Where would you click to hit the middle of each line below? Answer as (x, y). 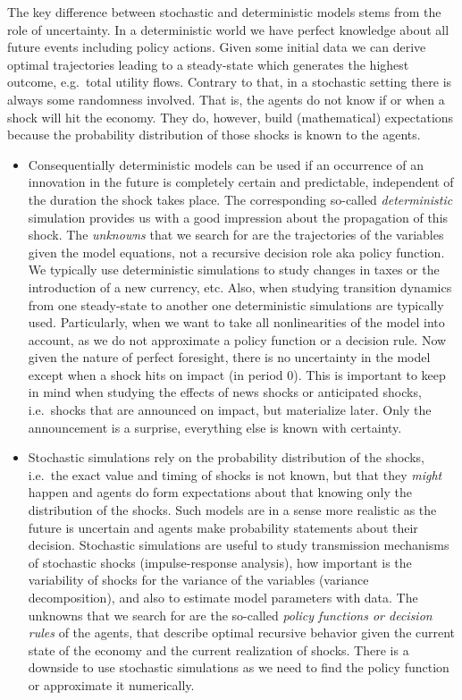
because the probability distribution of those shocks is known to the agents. (214, 135)
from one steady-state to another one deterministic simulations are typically (236, 304)
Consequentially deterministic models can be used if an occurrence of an (226, 164)
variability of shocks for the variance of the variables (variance (198, 580)
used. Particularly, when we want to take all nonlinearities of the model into (236, 322)
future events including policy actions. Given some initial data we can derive (217, 47)
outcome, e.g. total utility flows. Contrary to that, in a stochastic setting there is (230, 82)
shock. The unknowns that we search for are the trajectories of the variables (236, 235)
